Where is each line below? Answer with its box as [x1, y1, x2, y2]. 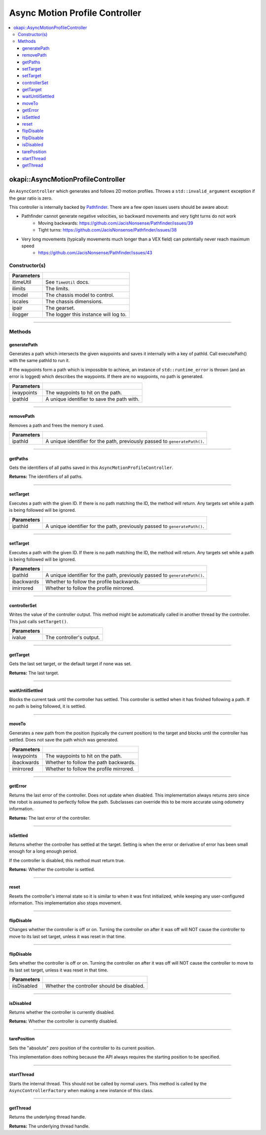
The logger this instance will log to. [45, 311, 127, 318]
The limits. [45, 285, 70, 292]
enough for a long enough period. [9, 848, 78, 854]
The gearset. [45, 304, 75, 311]
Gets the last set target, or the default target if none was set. [9, 661, 132, 667]
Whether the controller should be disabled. [45, 982, 145, 989]
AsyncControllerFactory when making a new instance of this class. [9, 1087, 154, 1093]
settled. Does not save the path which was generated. [9, 737, 119, 743]
